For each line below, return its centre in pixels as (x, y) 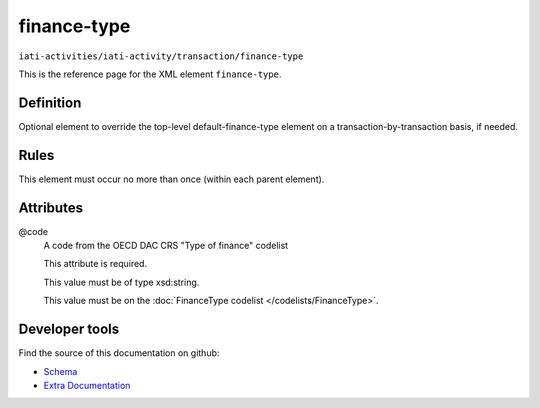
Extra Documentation (87, 385)
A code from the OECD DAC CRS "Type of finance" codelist (166, 246)
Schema (60, 371)
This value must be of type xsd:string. (121, 282)
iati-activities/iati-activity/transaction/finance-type (161, 56)
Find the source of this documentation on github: (119, 353)
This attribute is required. (95, 264)
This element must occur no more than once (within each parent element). (171, 179)
